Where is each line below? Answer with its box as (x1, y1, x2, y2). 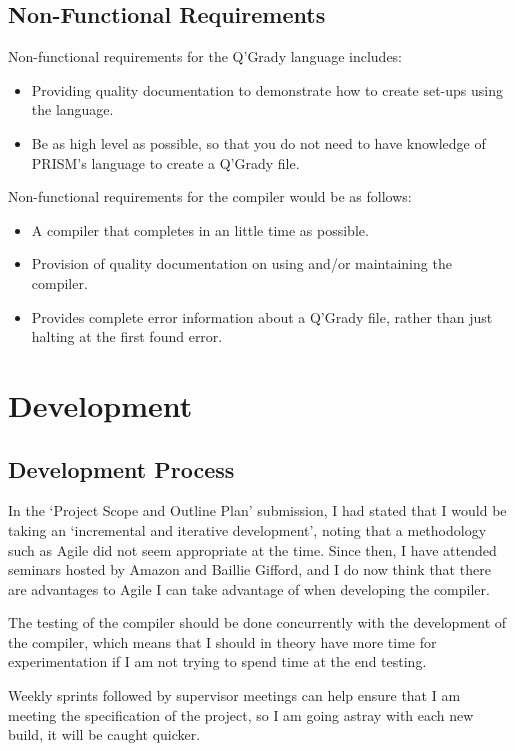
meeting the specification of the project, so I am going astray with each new (8, 704, 474, 725)
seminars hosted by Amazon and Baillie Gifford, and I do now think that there (8, 559, 491, 580)
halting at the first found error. (31, 326, 223, 347)
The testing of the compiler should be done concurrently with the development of (8, 612, 507, 633)
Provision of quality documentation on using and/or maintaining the (31, 253, 452, 274)
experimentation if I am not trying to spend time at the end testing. (8, 651, 427, 672)
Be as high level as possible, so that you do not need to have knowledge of (31, 132, 486, 153)
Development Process (8, 453, 235, 484)
